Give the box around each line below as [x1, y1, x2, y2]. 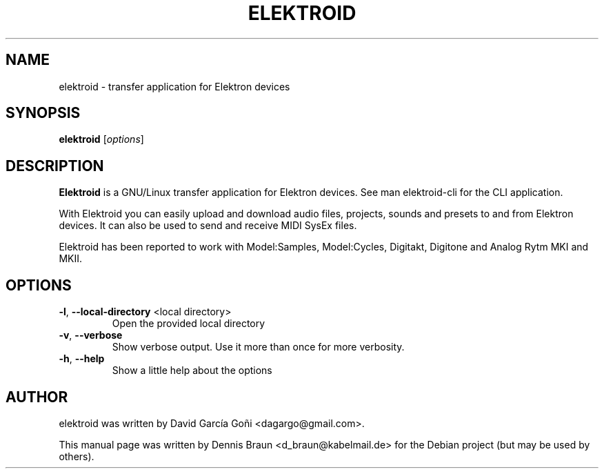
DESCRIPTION [6, 157, 104, 175]
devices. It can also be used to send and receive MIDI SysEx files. [59, 219, 357, 232]
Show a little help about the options [112, 364, 272, 377]
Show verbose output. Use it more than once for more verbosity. [112, 341, 405, 353]
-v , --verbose [59, 329, 123, 342]
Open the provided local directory [112, 317, 265, 330]
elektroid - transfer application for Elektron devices [59, 80, 290, 92]
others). [59, 450, 94, 462]
